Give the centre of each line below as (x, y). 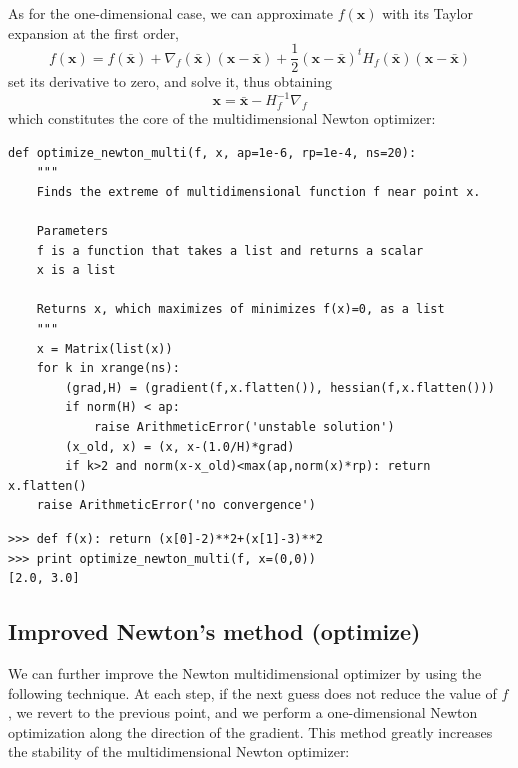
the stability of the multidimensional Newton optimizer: (179, 751)
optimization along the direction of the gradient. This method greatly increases (250, 731)
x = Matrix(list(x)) (104, 348)
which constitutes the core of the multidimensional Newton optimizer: (222, 118)
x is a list (76, 270)
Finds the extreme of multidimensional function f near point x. (258, 191)
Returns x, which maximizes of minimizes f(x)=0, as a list (240, 309)
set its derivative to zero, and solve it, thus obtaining (170, 81)
